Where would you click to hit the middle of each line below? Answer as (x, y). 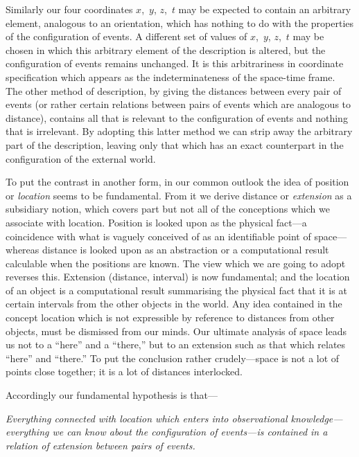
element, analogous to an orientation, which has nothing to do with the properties (180, 23)
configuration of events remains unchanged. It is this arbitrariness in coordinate (175, 63)
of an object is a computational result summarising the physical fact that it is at (176, 290)
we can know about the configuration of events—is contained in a (190, 432)
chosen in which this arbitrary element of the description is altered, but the (166, 50)
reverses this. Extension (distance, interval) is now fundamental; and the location (178, 277)
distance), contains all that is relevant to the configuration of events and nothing (177, 117)
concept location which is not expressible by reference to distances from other (170, 317)
